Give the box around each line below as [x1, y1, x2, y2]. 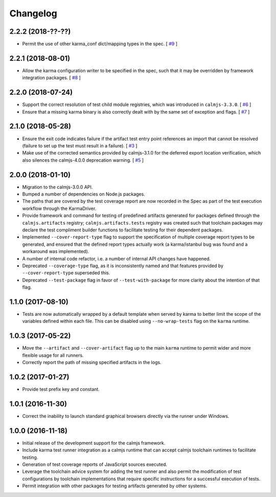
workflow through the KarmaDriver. [22, 205, 97, 211]
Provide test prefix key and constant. [22, 386, 100, 392]
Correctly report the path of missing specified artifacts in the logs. [22, 359, 162, 365]
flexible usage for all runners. [22, 352, 84, 358]
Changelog [9, 8, 57, 19]
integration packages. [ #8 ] [22, 75, 81, 81]
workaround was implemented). [22, 248, 89, 254]
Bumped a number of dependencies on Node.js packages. [22, 191, 145, 197]
